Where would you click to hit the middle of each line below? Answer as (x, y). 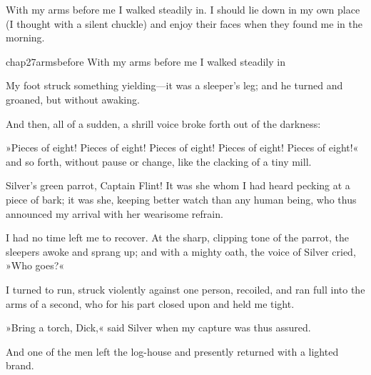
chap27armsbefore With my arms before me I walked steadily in (146, 61)
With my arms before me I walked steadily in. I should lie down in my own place (183, 9)
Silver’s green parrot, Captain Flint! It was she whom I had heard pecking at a (178, 185)
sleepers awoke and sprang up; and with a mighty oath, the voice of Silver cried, (181, 251)
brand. (20, 365)
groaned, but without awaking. (73, 99)
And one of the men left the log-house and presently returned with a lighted (172, 351)
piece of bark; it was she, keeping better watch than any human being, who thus (181, 199)
